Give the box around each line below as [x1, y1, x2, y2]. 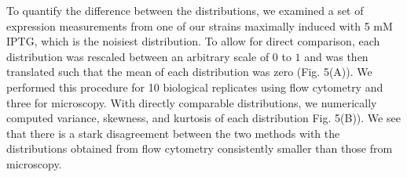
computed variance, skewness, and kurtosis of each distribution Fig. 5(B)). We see [6, 110, 401, 126]
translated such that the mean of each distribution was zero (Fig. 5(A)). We [6, 63, 372, 80]
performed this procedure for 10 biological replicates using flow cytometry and [6, 78, 383, 95]
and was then [304, 48, 368, 64]
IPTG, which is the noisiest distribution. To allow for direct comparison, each [6, 33, 380, 49]
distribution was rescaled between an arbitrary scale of [6, 48, 269, 64]
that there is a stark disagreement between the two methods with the [6, 125, 340, 141]
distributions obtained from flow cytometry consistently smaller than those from [6, 140, 393, 157]
